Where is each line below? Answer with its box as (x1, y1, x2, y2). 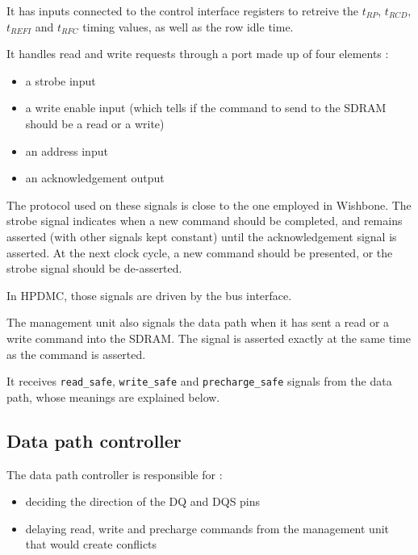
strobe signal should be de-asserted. (6, 260, 182, 277)
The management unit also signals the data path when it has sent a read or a (6, 314, 390, 331)
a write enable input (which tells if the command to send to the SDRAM (25, 99, 387, 116)
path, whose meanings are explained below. (6, 388, 220, 405)
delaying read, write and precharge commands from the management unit (25, 520, 390, 536)
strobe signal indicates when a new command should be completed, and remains (6, 212, 403, 229)
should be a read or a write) (25, 115, 165, 131)
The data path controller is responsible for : (6, 465, 223, 482)
